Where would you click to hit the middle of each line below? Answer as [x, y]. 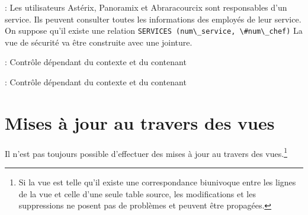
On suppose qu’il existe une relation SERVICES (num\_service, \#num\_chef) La [154, 31]
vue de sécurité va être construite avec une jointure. [99, 42]
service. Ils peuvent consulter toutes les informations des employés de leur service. [153, 19]
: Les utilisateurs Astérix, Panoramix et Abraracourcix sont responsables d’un [146, 7]
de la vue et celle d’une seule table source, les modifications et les [137, 193]
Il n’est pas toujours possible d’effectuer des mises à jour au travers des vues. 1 [146, 152]
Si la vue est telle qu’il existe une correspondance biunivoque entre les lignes [157, 182]
